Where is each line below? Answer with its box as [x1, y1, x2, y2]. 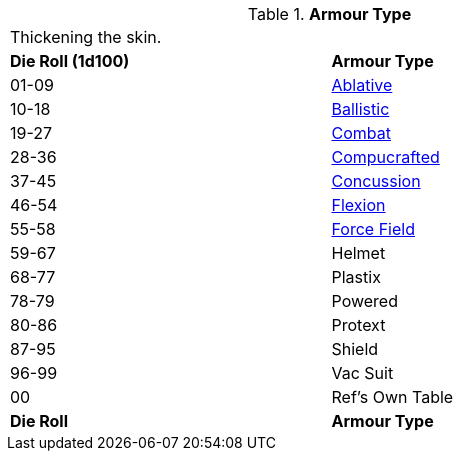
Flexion [331, 195, 386, 215]
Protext [331, 315, 386, 335]
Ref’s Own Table [331, 387, 454, 407]
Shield [331, 339, 379, 359]
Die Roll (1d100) [10, 51, 130, 71]
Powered [331, 291, 398, 311]
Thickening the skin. [10, 27, 162, 47]
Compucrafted [331, 147, 440, 167]
